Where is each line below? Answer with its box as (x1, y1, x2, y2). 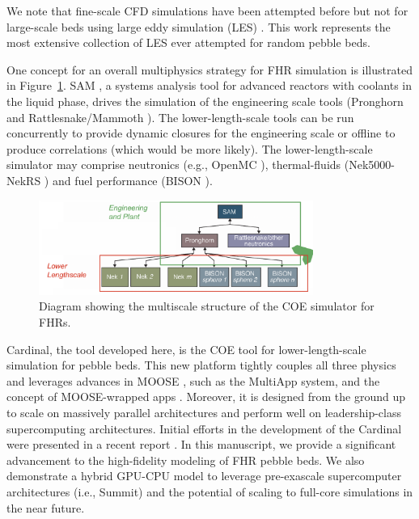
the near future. (6, 499, 85, 516)
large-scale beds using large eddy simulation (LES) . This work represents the (6, 18, 391, 35)
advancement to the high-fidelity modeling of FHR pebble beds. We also (6, 451, 365, 468)
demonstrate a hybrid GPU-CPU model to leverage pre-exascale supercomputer (6, 467, 402, 484)
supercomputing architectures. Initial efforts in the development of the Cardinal (6, 420, 402, 437)
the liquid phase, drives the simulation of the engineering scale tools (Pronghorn (6, 92, 404, 109)
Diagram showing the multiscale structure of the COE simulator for (39, 297, 375, 314)
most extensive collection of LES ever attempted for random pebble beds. (6, 34, 370, 51)
